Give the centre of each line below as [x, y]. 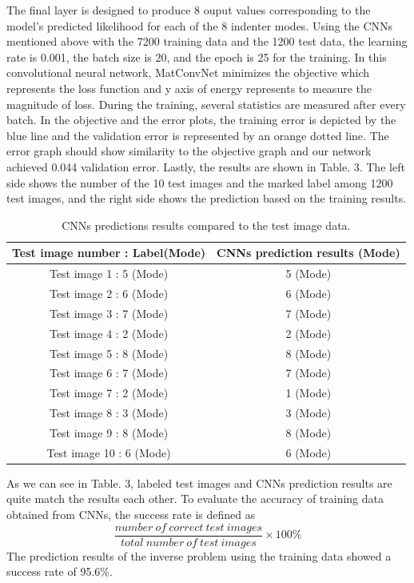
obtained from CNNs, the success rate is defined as [131, 515]
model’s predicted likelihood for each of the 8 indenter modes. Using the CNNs [200, 25]
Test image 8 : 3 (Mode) [109, 413]
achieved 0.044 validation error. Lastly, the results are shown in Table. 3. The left [206, 166]
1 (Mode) [309, 393]
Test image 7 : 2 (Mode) [109, 393]
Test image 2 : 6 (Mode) [109, 293]
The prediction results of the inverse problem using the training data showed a [199, 555]
